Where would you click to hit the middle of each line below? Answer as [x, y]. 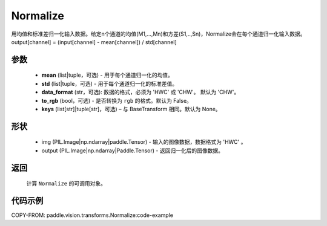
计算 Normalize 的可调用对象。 [66, 184]
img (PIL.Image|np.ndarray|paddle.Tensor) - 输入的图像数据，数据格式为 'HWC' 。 [144, 142]
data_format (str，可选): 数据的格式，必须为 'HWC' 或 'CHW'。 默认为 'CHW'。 [140, 92]
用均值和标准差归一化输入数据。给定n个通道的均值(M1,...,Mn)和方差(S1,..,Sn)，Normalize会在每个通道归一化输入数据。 [158, 34]
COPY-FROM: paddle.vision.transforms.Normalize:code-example [92, 215]
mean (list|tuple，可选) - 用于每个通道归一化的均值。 [107, 75]
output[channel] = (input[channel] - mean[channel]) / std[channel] [94, 42]
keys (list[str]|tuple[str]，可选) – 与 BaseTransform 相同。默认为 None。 [131, 109]
